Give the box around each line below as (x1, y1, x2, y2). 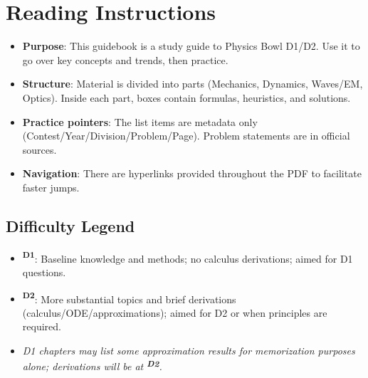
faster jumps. (22, 179, 80, 194)
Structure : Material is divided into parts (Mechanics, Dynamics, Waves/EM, (22, 76, 363, 91)
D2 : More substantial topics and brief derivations (22, 289, 236, 306)
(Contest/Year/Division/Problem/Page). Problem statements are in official (22, 128, 350, 143)
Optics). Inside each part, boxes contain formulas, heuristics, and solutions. (22, 90, 351, 105)
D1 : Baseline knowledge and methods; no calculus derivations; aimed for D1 (22, 248, 353, 266)
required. (22, 319, 61, 334)
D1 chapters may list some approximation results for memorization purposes (22, 342, 355, 357)
